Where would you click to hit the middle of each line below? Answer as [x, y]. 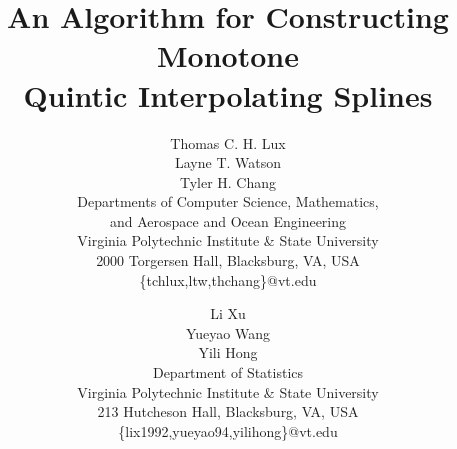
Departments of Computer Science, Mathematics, [228, 201]
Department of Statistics [228, 372]
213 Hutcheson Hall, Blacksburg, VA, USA [228, 411]
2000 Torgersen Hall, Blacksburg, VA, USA [228, 260]
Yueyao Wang [227, 332]
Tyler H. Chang [228, 181]
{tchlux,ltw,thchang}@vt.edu [228, 279]
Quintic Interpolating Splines [228, 94]
